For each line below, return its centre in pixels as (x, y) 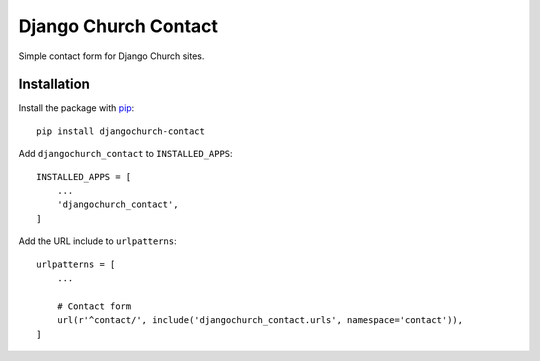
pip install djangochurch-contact (120, 131)
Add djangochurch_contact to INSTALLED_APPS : (126, 154)
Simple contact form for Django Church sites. (111, 56)
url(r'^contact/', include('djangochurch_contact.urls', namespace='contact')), (260, 320)
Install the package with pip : (76, 108)
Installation (54, 84)
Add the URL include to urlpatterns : (97, 241)
